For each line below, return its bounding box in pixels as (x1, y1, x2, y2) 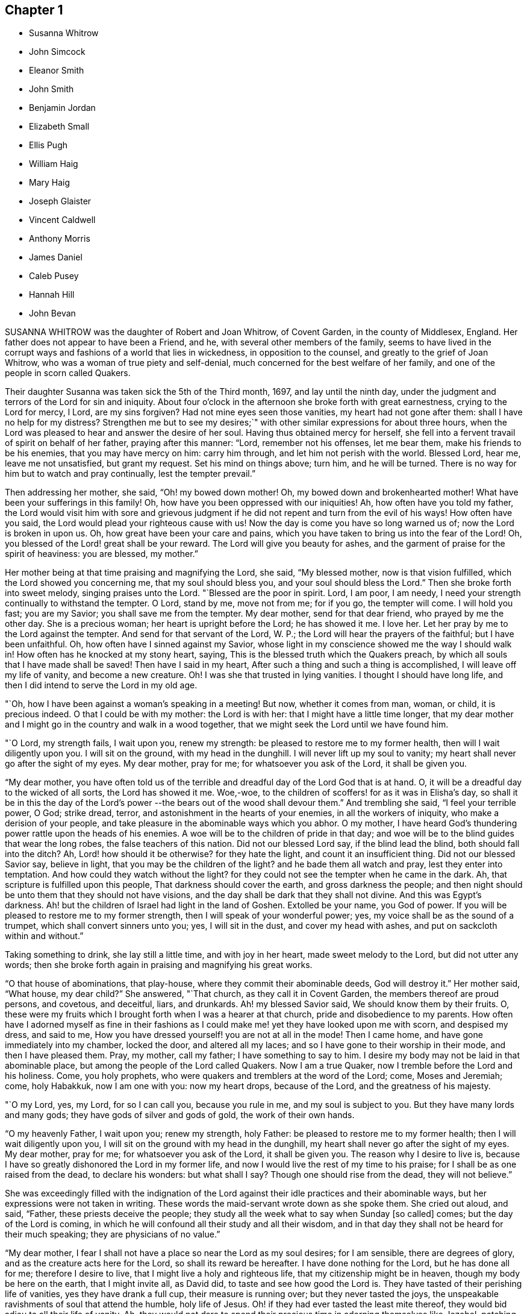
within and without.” (5, 931, 84, 941)
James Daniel (29, 252, 83, 263)
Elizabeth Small (29, 121, 90, 132)
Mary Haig (29, 177, 70, 188)
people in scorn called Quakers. (5, 368, 131, 379)
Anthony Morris (29, 233, 90, 244)
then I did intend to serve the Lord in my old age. (5, 680, 198, 691)
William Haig (29, 159, 78, 169)
